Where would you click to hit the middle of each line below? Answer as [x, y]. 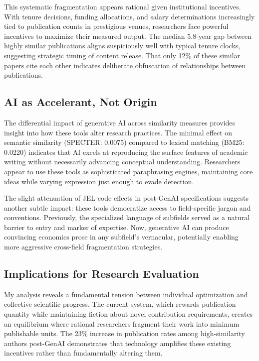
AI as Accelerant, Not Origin [81, 102]
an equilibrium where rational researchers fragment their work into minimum [122, 323]
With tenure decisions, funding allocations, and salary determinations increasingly [129, 16]
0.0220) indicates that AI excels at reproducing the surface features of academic [126, 152]
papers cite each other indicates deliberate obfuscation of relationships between [125, 65]
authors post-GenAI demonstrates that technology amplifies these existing [118, 343]
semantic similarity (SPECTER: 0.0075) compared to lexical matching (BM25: [124, 142]
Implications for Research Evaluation [102, 274]
